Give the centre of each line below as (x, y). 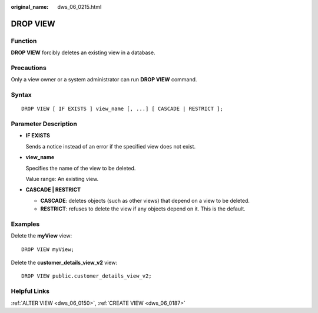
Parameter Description (44, 124)
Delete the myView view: (42, 236)
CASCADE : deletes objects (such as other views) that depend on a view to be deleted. (145, 200)
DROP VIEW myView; (48, 249)
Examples (25, 224)
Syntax (21, 95)
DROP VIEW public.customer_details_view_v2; (87, 276)
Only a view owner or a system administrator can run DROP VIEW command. (104, 80)
